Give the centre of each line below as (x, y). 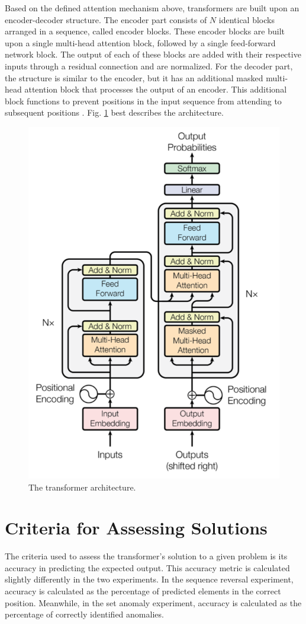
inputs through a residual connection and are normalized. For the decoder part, (149, 66)
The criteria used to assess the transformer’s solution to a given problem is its (146, 556)
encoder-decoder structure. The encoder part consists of (106, 19)
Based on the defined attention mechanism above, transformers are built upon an (152, 8)
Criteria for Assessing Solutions (136, 528)
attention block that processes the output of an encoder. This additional (156, 89)
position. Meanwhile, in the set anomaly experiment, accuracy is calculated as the (153, 602)
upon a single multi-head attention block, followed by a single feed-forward (140, 42)
